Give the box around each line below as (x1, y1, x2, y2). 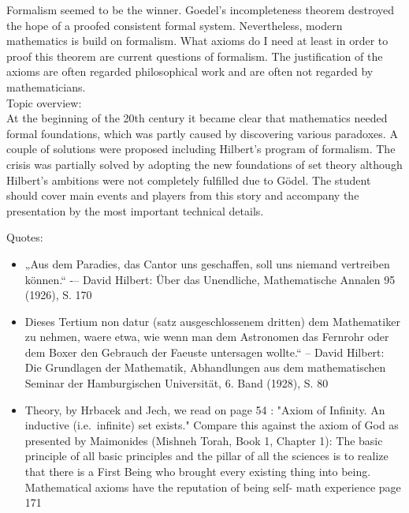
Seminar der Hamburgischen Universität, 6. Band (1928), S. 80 (24, 375, 329, 391)
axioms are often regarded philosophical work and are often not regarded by (6, 63, 374, 80)
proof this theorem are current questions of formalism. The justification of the (6, 47, 383, 64)
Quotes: (6, 229, 43, 245)
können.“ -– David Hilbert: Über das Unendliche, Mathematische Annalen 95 (24, 271, 396, 287)
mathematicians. (6, 78, 86, 95)
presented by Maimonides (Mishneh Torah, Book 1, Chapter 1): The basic (24, 432, 383, 448)
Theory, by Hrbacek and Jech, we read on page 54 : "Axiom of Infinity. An (24, 401, 385, 418)
